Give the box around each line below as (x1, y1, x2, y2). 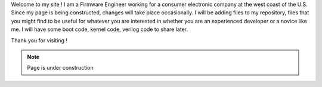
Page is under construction (27, 64, 94, 72)
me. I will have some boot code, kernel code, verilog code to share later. (11, 26, 188, 33)
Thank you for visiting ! (11, 36, 68, 44)
